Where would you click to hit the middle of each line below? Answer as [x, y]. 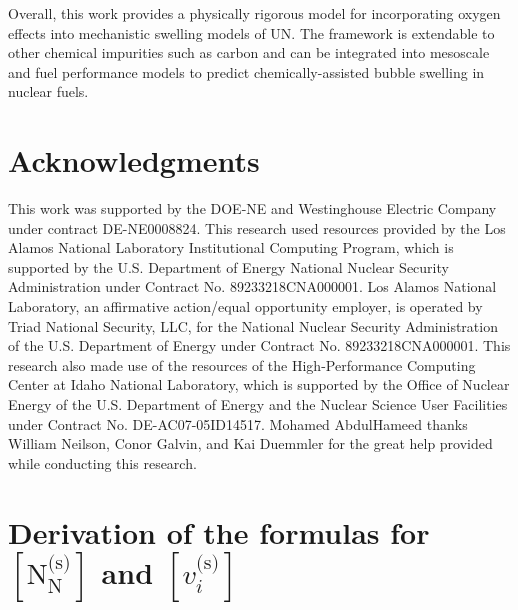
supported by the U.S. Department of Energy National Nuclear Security [228, 266]
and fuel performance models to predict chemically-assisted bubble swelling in [246, 71]
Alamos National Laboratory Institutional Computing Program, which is [231, 247]
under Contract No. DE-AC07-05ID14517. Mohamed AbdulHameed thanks [238, 423]
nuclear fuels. [48, 91]
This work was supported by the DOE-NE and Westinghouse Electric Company [252, 208]
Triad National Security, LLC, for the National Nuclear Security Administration [253, 325]
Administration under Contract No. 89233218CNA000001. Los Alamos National [252, 286]
